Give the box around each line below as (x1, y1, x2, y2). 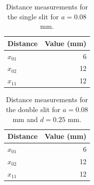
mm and (12, 114, 38, 124)
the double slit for (5, 104, 61, 114)
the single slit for (7, 11, 59, 21)
